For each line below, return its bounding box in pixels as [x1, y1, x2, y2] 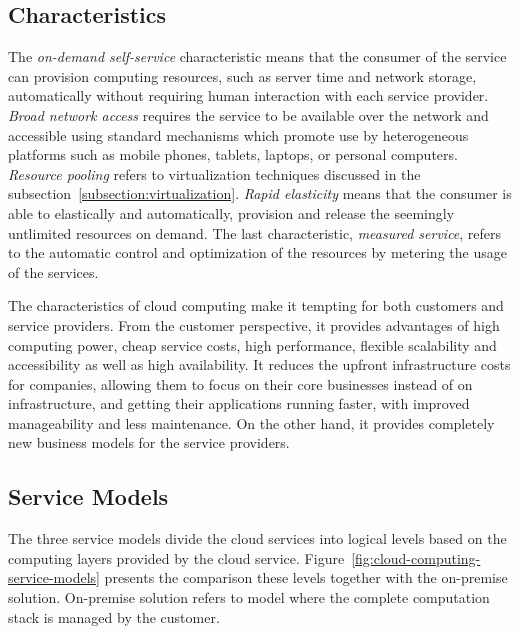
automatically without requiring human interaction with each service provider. [8, 85, 489, 106]
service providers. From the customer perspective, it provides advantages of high [8, 314, 500, 335]
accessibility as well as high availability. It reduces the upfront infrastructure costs [8, 354, 511, 375]
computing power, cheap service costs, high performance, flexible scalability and [8, 334, 497, 355]
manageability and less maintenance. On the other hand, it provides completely [8, 412, 495, 433]
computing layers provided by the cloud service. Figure [8, 547, 345, 568]
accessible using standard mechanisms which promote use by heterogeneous [8, 124, 469, 145]
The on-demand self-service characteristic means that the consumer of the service [8, 46, 507, 67]
